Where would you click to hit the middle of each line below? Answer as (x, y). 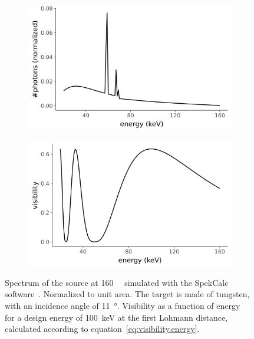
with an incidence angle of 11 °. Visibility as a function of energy (123, 305)
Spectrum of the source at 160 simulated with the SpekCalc (117, 282)
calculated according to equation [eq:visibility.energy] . (102, 329)
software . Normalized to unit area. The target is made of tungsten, (127, 294)
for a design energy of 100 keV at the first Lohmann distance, (116, 317)
